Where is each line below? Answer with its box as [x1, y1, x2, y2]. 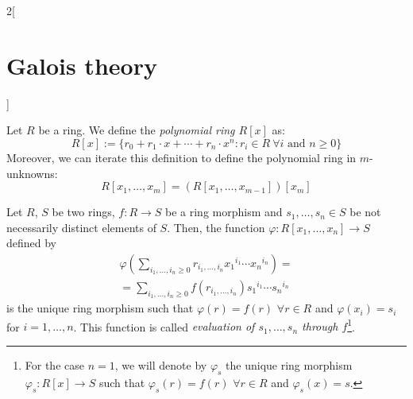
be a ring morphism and [165, 203, 283, 220]
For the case [25, 356, 84, 373]
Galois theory [6, 48, 157, 81]
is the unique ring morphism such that [6, 300, 194, 316]
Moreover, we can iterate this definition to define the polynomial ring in [6, 149, 357, 165]
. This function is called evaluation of [73, 318, 255, 335]
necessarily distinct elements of [6, 219, 156, 235]
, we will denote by [114, 356, 207, 373]
